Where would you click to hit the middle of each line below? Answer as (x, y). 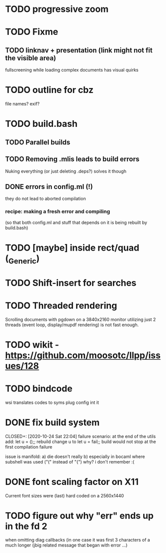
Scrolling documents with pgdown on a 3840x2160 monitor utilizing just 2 (81, 319)
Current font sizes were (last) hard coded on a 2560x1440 (65, 495)
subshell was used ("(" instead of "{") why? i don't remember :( (70, 461)
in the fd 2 (26, 526)
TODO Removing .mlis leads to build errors (72, 159)
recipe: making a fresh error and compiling (58, 211)
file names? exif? (22, 104)
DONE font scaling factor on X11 (72, 482)
